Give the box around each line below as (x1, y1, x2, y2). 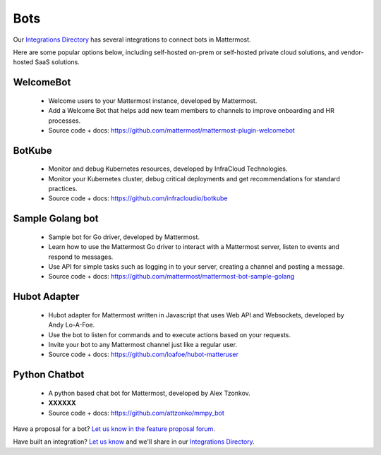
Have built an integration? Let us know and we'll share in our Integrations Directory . (13, 437, 255, 446)
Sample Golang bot (13, 212, 99, 225)
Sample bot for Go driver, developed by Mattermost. (48, 233, 200, 241)
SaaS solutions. (35, 58, 80, 66)
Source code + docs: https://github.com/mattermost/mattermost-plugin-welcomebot (48, 126, 296, 134)
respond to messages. (48, 253, 114, 261)
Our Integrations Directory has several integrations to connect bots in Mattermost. (13, 35, 251, 44)
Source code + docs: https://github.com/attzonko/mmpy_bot (48, 408, 225, 417)
